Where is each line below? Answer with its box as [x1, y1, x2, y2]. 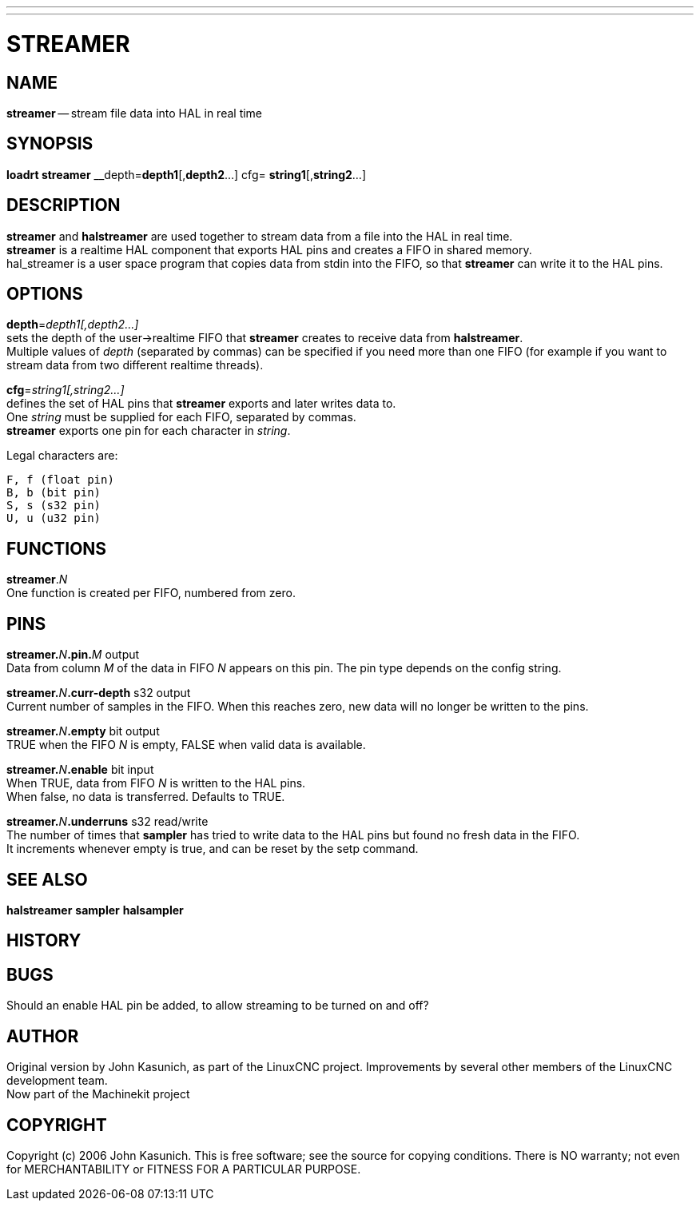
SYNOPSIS [6, 133, 93, 154]
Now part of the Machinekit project [6, 1087, 190, 1101]
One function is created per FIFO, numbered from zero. [6, 586, 296, 600]
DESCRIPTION [6, 195, 121, 216]
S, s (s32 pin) [6, 499, 101, 512]
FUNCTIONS [6, 538, 107, 559]
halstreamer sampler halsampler [6, 902, 184, 917]
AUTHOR [6, 1026, 79, 1046]
